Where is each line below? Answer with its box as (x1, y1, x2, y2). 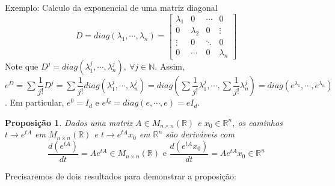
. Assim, (155, 60, 185, 73)
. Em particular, (5, 96, 64, 109)
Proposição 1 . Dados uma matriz (5, 116, 133, 128)
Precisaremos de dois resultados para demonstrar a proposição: (5, 169, 236, 182)
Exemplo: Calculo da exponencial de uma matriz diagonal (5, 1, 218, 13)
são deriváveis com (165, 128, 235, 140)
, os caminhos (232, 116, 283, 128)
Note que (5, 60, 38, 73)
